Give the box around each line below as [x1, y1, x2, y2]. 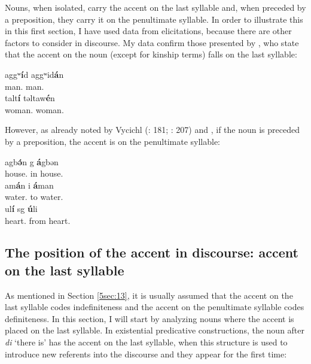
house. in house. [5, 167, 63, 180]
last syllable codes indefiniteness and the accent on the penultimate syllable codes [5, 301, 304, 313]
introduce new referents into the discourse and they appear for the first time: [5, 347, 287, 360]
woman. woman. [5, 103, 64, 116]
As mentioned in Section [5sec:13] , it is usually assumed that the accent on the [5, 289, 293, 301]
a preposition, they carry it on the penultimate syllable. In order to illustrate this [5, 13, 303, 25]
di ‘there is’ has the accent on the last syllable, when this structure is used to [5, 336, 288, 348]
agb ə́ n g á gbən [5, 155, 59, 168]
